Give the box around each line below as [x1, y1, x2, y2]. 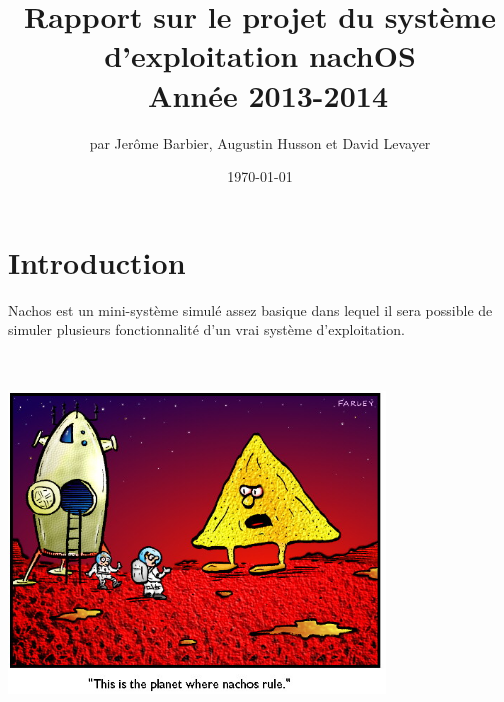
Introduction [8, 241, 186, 282]
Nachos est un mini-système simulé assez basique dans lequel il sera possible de [8, 299, 493, 320]
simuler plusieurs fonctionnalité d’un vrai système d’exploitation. [8, 319, 405, 340]
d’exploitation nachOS [104, 35, 416, 76]
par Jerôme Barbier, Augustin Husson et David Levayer [89, 132, 431, 153]
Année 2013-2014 [148, 74, 388, 115]
